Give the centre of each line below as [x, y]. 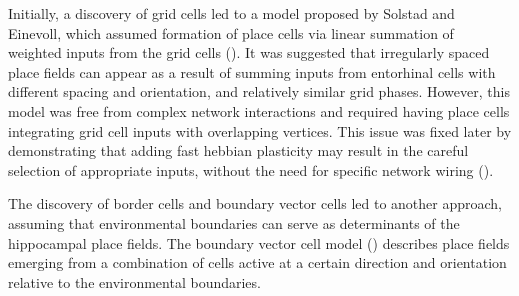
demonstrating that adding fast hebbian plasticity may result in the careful [238, 150]
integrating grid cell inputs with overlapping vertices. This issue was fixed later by [260, 130]
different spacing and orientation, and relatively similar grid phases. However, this [259, 91]
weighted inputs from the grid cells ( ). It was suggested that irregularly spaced [249, 52]
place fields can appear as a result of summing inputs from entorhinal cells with [252, 71]
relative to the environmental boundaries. [134, 281]
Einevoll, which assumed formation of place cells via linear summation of [231, 32]
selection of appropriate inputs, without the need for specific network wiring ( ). [251, 169]
